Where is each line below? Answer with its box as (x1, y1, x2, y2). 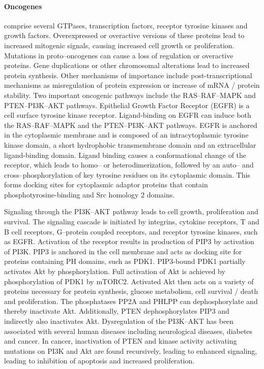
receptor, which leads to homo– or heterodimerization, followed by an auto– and (4, 159, 254, 170)
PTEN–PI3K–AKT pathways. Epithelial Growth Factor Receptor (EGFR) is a (4, 99, 250, 110)
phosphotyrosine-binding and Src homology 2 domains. (4, 189, 175, 199)
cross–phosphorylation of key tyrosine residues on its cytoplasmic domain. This (4, 169, 250, 180)
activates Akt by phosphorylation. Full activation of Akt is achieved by (4, 266, 225, 277)
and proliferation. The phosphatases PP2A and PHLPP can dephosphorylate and (4, 295, 258, 306)
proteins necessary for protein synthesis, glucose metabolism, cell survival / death (4, 286, 258, 296)
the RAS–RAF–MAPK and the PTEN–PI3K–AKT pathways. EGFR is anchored (4, 119, 257, 130)
